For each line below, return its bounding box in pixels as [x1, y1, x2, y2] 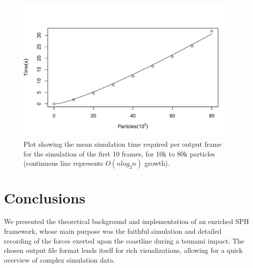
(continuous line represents [23, 158, 104, 168]
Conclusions [4, 188, 85, 208]
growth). [144, 158, 170, 168]
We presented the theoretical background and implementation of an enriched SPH [4, 216, 249, 226]
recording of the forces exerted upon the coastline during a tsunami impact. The [4, 235, 244, 246]
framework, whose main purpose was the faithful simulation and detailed [4, 225, 222, 236]
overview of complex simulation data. [4, 254, 115, 265]
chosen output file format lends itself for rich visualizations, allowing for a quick [4, 245, 243, 255]
